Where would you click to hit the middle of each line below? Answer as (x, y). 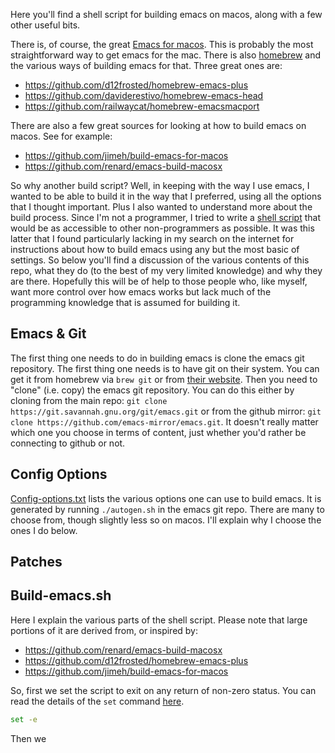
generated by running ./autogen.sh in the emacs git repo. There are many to (167, 509)
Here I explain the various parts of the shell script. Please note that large (159, 620)
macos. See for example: (61, 136)
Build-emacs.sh (61, 595)
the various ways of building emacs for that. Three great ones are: (146, 65)
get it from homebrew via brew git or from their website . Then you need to (164, 379)
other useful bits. (45, 25)
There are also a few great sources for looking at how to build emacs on (158, 125)
